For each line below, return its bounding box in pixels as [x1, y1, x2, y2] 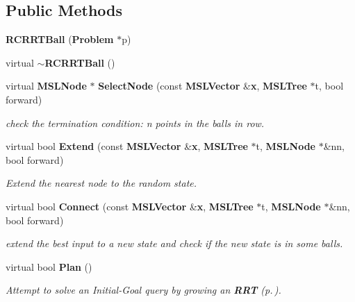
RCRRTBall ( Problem [6, 32, 114, 47]
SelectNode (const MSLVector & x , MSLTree [98, 78, 307, 93]
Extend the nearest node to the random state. [6, 176, 197, 190]
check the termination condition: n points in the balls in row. [6, 115, 265, 130]
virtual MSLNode [6, 78, 87, 93]
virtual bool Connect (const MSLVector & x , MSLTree [6, 199, 254, 213]
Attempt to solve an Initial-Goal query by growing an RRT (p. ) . [6, 283, 281, 297]
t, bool [315, 78, 344, 93]
